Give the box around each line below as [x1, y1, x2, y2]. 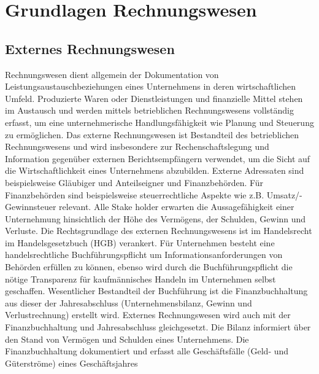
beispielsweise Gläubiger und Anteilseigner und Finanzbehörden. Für [5, 176, 264, 189]
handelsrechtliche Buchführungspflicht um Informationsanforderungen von [5, 248, 283, 261]
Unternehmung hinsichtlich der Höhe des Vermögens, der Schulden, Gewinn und [5, 212, 306, 225]
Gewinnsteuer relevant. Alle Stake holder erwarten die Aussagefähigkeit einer [5, 200, 294, 213]
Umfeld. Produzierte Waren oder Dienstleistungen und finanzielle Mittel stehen [5, 92, 303, 104]
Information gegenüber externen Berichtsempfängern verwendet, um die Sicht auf [5, 152, 310, 165]
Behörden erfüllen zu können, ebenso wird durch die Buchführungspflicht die [5, 260, 293, 273]
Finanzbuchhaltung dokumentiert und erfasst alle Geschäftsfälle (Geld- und [5, 345, 289, 357]
